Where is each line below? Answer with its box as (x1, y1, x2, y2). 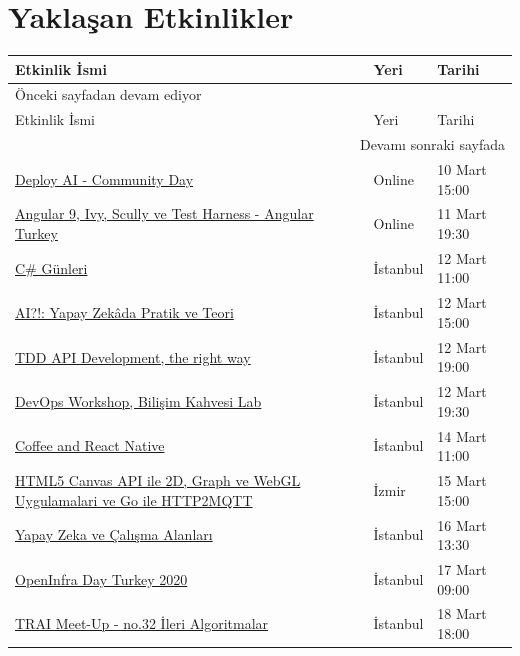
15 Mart (437, 470, 487, 491)
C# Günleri (15, 257, 88, 278)
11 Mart (437, 203, 487, 224)
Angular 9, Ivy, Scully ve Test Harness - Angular (15, 203, 314, 224)
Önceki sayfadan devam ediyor (15, 84, 202, 105)
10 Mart (437, 159, 487, 179)
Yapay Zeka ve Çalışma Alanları (15, 524, 213, 545)
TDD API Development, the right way (15, 346, 251, 367)
